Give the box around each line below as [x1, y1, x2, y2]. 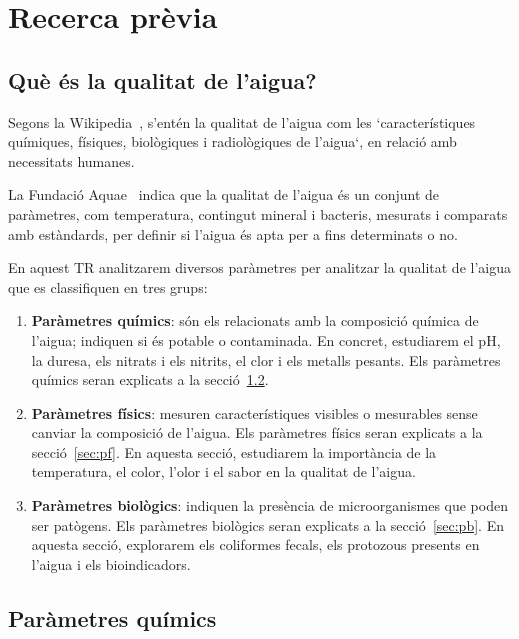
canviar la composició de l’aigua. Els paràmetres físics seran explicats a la [31, 422, 483, 443]
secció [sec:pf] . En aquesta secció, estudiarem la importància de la [31, 441, 437, 462]
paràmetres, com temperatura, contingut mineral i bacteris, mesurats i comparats [8, 203, 508, 224]
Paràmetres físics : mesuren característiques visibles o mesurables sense [31, 402, 478, 423]
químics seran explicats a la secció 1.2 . [31, 369, 269, 390]
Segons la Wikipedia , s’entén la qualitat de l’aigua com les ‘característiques [8, 111, 476, 132]
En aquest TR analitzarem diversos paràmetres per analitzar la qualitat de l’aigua [8, 257, 511, 278]
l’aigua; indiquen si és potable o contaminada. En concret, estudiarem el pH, [31, 329, 501, 350]
